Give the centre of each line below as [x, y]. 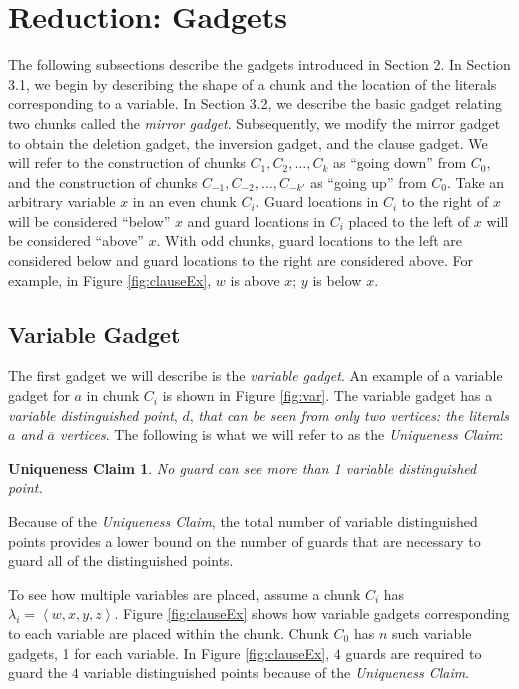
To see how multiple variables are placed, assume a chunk [184, 593]
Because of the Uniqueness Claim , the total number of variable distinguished [243, 521]
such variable [431, 632]
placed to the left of [409, 220]
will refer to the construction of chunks [127, 162]
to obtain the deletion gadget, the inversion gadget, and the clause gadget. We [248, 142]
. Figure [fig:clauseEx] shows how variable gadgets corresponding [312, 613]
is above [255, 279]
